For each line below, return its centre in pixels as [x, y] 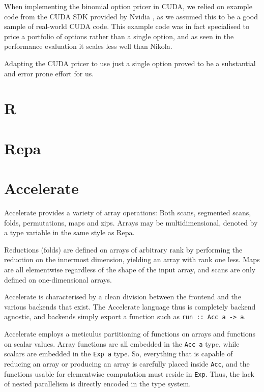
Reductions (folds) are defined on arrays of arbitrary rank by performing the [123, 249]
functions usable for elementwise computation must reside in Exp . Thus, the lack [129, 373]
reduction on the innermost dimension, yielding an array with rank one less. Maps [132, 259]
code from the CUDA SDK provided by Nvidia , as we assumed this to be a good [131, 16]
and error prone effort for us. [49, 73]
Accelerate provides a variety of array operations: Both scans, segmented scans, [128, 213]
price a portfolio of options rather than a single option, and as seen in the [119, 36]
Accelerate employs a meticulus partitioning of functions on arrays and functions [130, 334]
